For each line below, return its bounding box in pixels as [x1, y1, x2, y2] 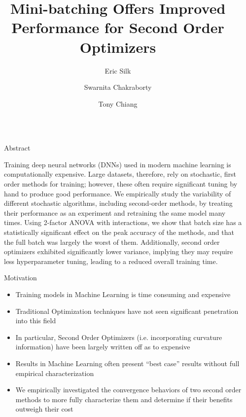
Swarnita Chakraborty [84, 82, 152, 92]
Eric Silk [105, 65, 131, 76]
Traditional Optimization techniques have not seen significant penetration [15, 305, 239, 316]
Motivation [4, 272, 37, 283]
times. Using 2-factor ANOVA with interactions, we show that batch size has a [4, 217, 242, 227]
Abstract [4, 143, 31, 153]
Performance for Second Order [11, 17, 224, 38]
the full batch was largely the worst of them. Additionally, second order [4, 236, 220, 247]
